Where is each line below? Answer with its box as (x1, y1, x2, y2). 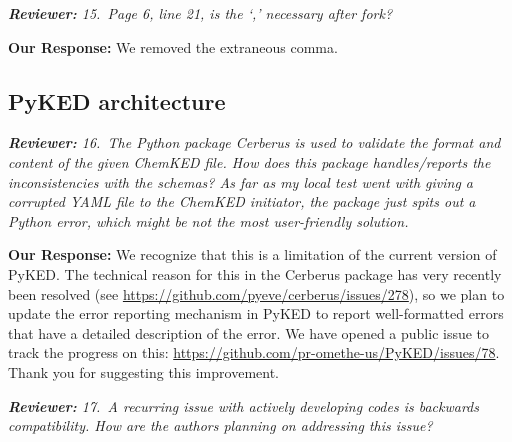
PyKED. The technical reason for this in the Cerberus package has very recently (8, 263, 502, 284)
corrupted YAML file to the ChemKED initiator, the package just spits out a (8, 191, 476, 212)
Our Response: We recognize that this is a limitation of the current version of (8, 244, 497, 265)
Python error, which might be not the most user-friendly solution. (8, 210, 409, 231)
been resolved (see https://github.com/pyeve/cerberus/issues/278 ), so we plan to (8, 283, 505, 304)
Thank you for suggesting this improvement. (8, 361, 279, 382)
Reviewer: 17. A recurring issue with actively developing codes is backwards (8, 395, 479, 416)
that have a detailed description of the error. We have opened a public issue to (8, 322, 490, 343)
